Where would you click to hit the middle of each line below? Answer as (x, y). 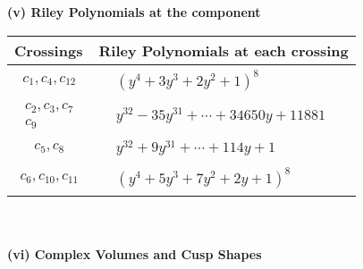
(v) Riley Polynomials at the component (134, 12)
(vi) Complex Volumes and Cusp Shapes (135, 253)
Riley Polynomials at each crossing (224, 50)
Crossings (49, 50)
